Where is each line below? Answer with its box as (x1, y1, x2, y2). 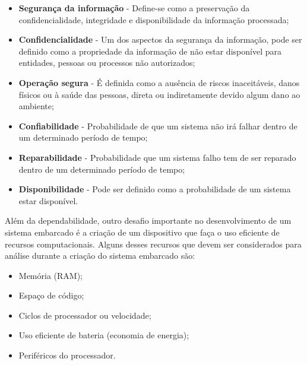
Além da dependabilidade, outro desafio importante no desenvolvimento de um (5, 214, 292, 227)
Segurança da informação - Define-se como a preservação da (18, 2, 250, 14)
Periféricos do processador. (18, 349, 116, 361)
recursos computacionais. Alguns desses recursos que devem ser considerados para (5, 237, 302, 250)
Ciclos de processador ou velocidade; (18, 309, 151, 321)
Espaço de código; (18, 289, 84, 301)
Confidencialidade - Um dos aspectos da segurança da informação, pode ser (18, 33, 302, 46)
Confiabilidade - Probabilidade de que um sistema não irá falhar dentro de (18, 119, 297, 132)
